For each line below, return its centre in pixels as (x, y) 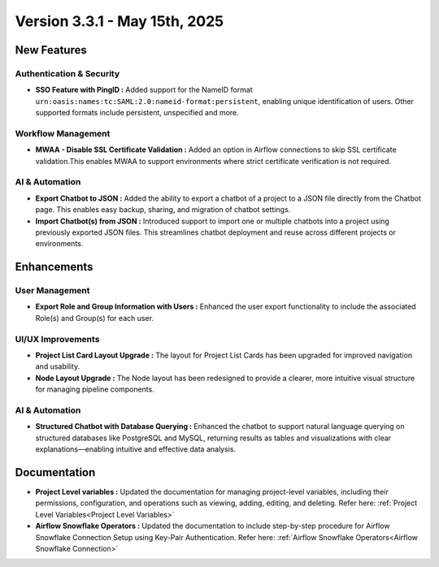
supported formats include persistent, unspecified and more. (137, 113)
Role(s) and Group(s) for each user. (95, 318)
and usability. (58, 366)
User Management (52, 291)
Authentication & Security (67, 73)
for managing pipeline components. (95, 389)
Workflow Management (63, 133)
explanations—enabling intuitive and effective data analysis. (135, 449)
